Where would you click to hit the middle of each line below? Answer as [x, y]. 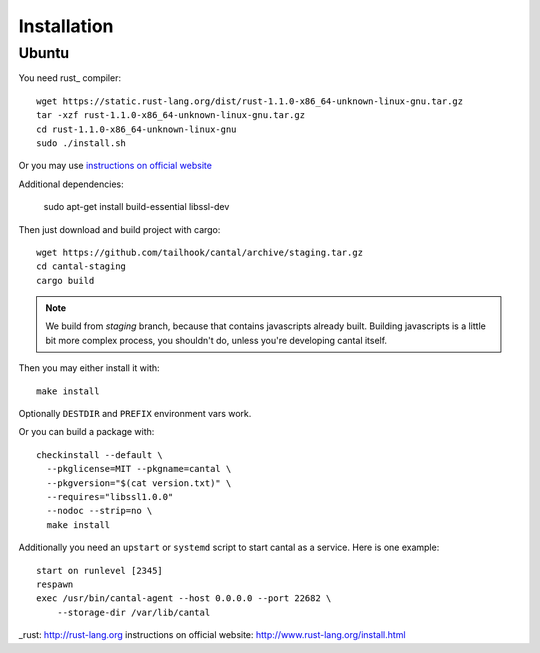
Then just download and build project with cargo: [119, 229]
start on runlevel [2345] [100, 570]
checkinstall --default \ [100, 454]
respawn [55, 584]
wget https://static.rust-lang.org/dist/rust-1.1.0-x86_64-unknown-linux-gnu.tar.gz [250, 101]
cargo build [65, 280]
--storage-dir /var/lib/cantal [133, 612]
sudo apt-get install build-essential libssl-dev [136, 207]
